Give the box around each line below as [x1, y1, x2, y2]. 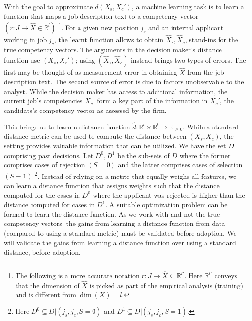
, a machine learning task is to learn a [131, 1, 244, 11]
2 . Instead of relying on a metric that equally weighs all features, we [34, 169, 236, 181]
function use [4, 55, 40, 65]
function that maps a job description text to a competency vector [4, 11, 199, 21]
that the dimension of [15, 280, 79, 290]
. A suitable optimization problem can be [105, 199, 228, 209]
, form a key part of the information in [93, 96, 208, 106]
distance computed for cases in [4, 199, 95, 209]
